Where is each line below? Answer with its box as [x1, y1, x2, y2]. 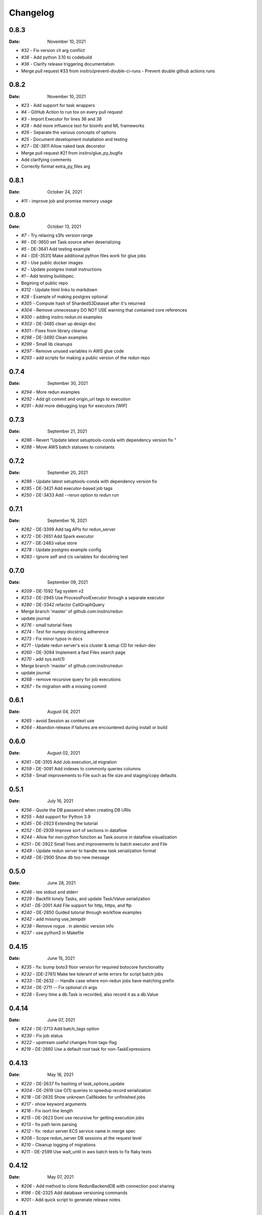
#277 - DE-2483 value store [21, 540, 77, 546]
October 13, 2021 [47, 224, 82, 229]
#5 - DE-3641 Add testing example [21, 246, 91, 252]
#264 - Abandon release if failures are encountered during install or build [21, 725, 167, 730]
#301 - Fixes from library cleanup [21, 328, 88, 333]
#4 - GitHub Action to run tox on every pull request [21, 109, 123, 115]
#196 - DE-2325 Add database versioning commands [21, 1190, 128, 1196]
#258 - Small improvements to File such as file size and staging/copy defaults [21, 773, 177, 779]
